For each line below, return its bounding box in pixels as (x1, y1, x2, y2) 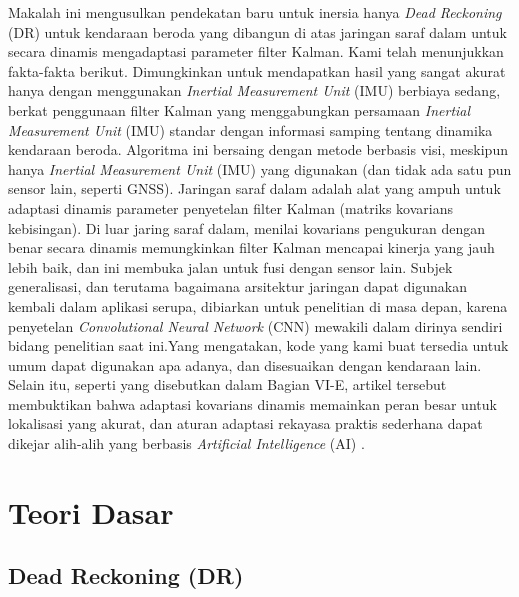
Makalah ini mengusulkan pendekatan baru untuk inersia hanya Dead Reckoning (8, 2, 502, 22)
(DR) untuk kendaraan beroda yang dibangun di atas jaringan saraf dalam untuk (8, 21, 507, 42)
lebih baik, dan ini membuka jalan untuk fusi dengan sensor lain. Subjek (8, 256, 453, 277)
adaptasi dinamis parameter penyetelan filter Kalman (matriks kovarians (8, 197, 454, 218)
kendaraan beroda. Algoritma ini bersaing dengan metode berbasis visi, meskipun (8, 139, 508, 160)
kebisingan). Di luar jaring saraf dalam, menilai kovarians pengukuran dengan (8, 217, 486, 238)
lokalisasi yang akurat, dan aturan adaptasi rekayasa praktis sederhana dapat (8, 413, 483, 434)
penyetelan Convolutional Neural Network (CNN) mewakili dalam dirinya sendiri (8, 315, 503, 336)
